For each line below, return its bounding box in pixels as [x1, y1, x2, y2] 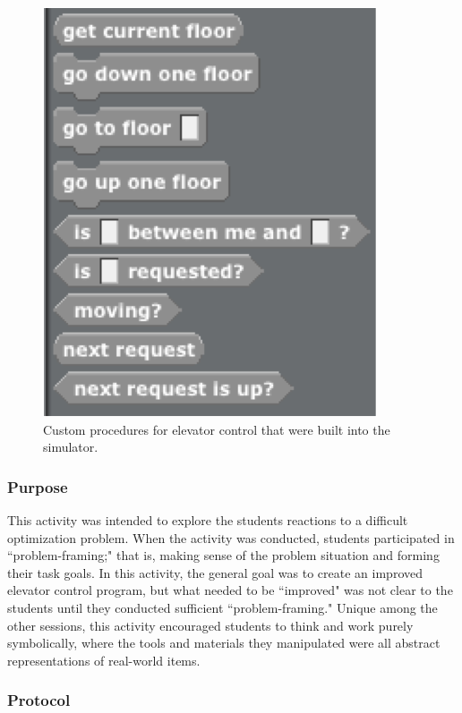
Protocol [7, 689, 71, 711]
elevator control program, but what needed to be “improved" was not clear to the [7, 581, 453, 599]
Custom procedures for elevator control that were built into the [43, 420, 390, 438]
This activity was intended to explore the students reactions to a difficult [7, 511, 408, 529]
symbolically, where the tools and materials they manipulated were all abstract [7, 633, 441, 652]
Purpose [7, 475, 68, 497]
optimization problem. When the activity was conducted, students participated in [7, 528, 455, 547]
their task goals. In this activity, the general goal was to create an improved [7, 563, 423, 581]
